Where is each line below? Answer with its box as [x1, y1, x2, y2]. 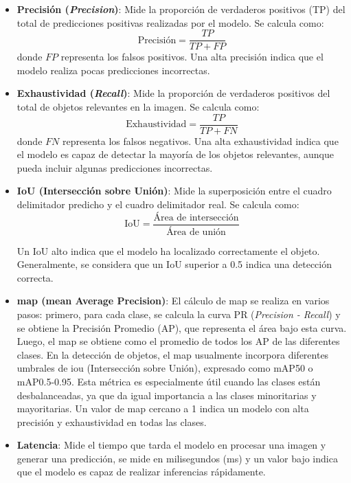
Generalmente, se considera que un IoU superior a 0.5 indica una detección [16, 257, 332, 271]
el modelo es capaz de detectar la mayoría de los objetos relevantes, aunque [16, 147, 334, 161]
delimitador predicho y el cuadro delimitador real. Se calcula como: [16, 197, 299, 212]
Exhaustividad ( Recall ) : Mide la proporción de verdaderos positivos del [16, 86, 330, 100]
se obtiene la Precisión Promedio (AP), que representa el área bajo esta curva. [16, 320, 347, 335]
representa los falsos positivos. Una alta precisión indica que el [60, 49, 324, 64]
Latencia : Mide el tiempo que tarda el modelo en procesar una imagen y [16, 438, 326, 452]
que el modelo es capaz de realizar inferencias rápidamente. [16, 464, 266, 479]
